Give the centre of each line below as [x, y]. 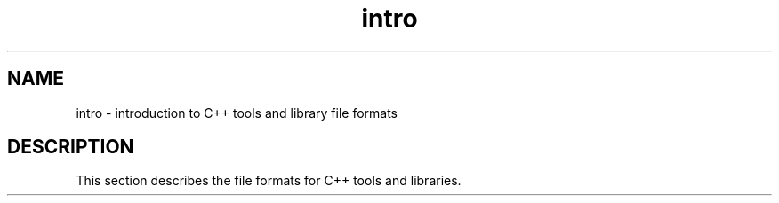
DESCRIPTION [71, 147]
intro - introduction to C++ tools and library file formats [237, 113]
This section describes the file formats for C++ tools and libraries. [269, 181]
